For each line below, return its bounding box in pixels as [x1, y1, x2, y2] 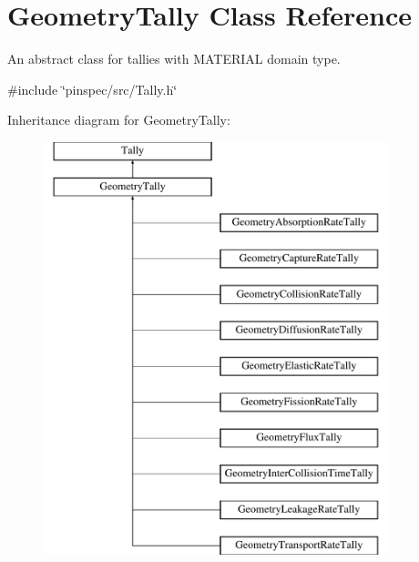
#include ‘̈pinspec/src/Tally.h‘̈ [7, 79, 178, 98]
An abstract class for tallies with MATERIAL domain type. [7, 49, 341, 68]
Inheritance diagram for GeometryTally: [7, 110, 230, 129]
